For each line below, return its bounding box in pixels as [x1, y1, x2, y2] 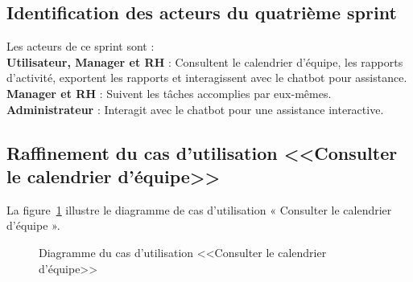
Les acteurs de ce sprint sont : [6, 38, 155, 55]
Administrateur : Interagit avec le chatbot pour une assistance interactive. [6, 100, 384, 117]
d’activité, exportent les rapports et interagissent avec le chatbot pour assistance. [6, 69, 407, 86]
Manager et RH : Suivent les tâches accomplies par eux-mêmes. [6, 84, 332, 101]
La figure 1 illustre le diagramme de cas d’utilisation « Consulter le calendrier [6, 201, 392, 218]
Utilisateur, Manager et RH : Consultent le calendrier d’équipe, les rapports [6, 53, 403, 70]
